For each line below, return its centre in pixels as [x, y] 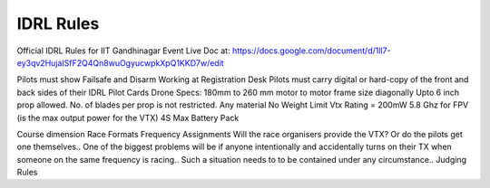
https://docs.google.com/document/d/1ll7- [311, 51]
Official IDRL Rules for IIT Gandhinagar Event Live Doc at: [123, 51]
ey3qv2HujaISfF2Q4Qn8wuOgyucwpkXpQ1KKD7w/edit [120, 62]
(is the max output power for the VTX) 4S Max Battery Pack [128, 117]
